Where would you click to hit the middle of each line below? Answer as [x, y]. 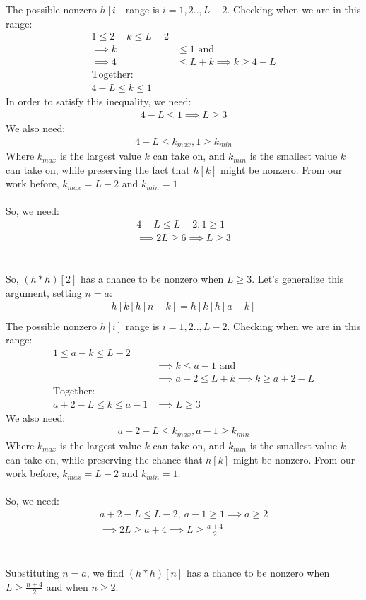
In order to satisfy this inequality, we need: [99, 101]
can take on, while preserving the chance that [104, 459]
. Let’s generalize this [298, 279]
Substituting [33, 573]
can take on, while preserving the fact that [98, 169]
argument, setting [44, 292]
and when [67, 586]
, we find [105, 573]
